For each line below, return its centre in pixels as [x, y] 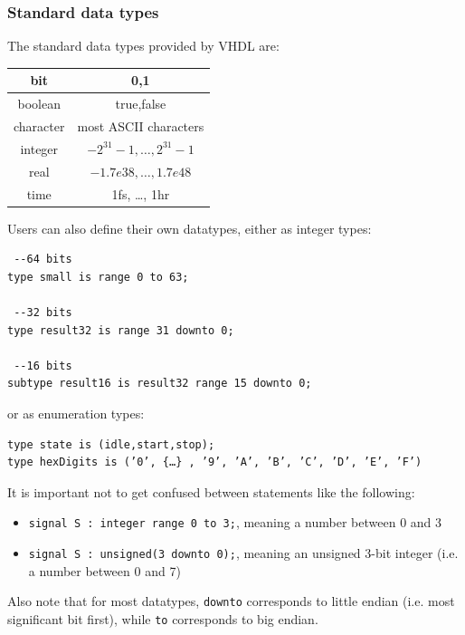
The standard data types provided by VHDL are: [143, 46]
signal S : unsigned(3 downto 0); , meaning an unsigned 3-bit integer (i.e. [243, 553]
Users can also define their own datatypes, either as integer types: [190, 228]
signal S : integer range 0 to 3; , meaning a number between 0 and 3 [235, 522]
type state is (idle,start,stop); [111, 444]
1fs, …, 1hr [141, 193]
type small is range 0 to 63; [98, 277]
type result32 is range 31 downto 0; [121, 330]
